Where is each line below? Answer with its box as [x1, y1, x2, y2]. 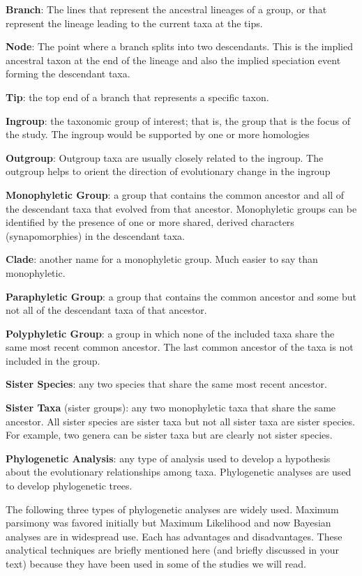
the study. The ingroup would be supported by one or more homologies [6, 127, 310, 142]
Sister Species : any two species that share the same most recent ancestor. [6, 377, 327, 391]
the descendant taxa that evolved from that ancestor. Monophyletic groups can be [6, 201, 357, 215]
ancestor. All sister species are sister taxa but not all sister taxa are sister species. [6, 414, 355, 428]
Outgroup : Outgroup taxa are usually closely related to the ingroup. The [6, 150, 324, 165]
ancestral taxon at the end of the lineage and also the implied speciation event [6, 52, 341, 67]
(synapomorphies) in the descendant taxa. [6, 228, 185, 243]
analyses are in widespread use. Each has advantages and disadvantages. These [6, 529, 342, 543]
